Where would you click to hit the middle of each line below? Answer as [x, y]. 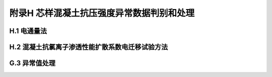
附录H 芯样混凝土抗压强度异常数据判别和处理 [102, 13]
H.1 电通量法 [28, 31]
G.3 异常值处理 [32, 63]
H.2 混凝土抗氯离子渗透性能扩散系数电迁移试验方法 [89, 47]
